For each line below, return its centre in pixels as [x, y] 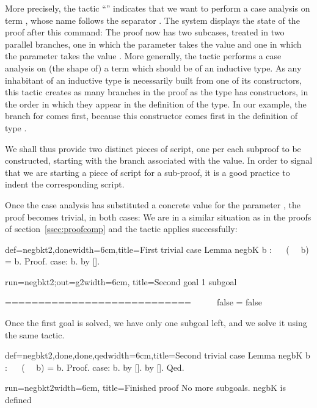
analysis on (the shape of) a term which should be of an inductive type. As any [153, 67]
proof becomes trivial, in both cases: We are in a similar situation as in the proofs [158, 217]
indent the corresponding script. [65, 184]
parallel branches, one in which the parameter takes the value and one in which [153, 44]
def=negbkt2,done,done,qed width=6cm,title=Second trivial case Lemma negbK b [158, 355]
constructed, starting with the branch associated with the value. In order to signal [159, 160]
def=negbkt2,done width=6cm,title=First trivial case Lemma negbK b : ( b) [157, 249]
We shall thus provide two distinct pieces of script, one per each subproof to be [153, 148]
